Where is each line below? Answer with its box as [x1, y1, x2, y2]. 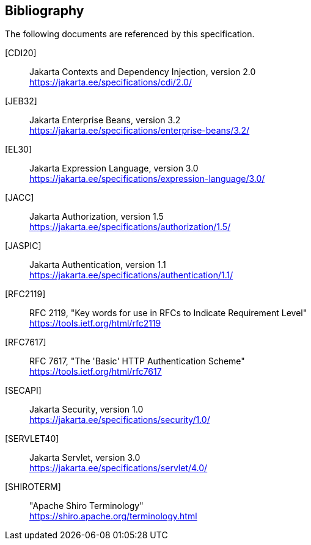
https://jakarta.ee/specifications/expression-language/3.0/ [29, 173, 265, 184]
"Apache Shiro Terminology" [29, 500, 144, 511]
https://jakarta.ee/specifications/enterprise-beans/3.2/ [29, 125, 250, 136]
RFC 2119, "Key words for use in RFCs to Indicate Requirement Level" [29, 308, 307, 319]
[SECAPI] [5, 385, 42, 396]
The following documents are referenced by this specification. [5, 29, 255, 40]
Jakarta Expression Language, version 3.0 [29, 163, 199, 174]
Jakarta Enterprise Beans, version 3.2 [29, 115, 181, 126]
